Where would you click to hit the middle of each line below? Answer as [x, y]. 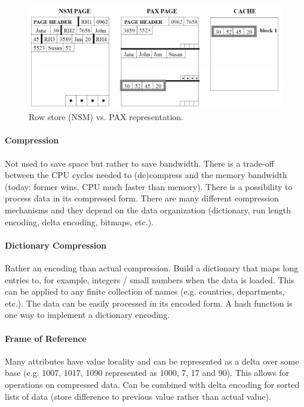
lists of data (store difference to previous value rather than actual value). [138, 396]
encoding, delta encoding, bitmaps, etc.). [79, 221]
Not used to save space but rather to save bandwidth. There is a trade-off [139, 163]
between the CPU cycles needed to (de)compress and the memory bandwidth [146, 175]
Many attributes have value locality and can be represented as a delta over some [152, 361]
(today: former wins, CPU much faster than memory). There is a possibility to [149, 186]
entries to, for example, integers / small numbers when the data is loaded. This [150, 279]
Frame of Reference [46, 338]
